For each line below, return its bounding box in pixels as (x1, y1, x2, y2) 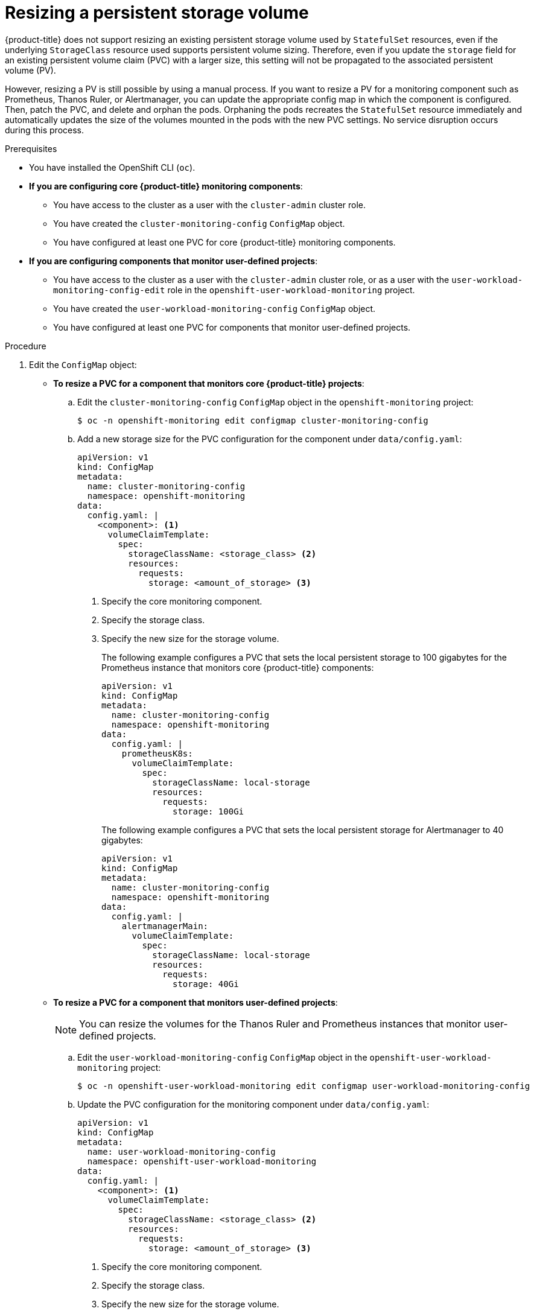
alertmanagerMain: (121, 921, 209, 931)
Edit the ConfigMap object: (29, 359, 137, 370)
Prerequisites (5, 143, 57, 154)
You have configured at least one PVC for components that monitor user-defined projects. (53, 322, 411, 332)
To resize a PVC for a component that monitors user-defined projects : (53, 997, 338, 1008)
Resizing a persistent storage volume (5, 2, 309, 23)
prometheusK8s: (121, 748, 193, 758)
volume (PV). (5, 65, 56, 75)
